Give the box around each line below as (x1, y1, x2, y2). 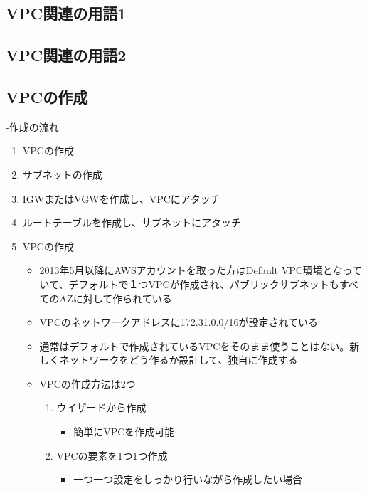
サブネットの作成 (22, 167, 102, 181)
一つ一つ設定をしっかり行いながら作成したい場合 (73, 472, 303, 487)
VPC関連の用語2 (6, 44, 127, 66)
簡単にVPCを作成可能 (73, 424, 175, 439)
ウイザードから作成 (56, 400, 147, 415)
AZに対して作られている (59, 290, 172, 305)
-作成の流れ (6, 119, 59, 134)
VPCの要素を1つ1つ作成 (56, 448, 168, 463)
